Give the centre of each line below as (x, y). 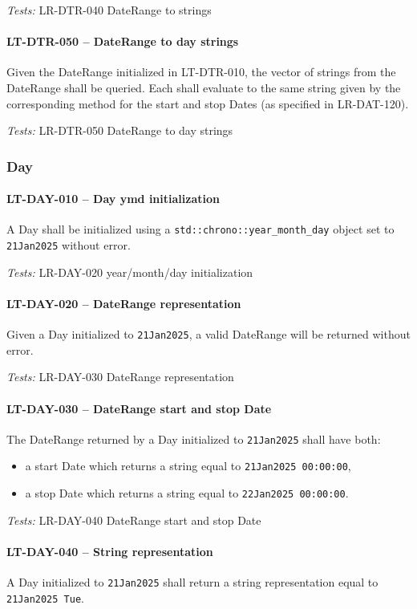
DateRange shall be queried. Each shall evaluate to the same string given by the (204, 87)
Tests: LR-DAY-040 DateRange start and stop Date (134, 520)
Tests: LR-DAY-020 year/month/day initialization (130, 272)
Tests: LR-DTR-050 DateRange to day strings (120, 130)
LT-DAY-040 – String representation (110, 551)
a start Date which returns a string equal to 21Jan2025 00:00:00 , (188, 466)
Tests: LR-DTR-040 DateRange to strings (109, 10)
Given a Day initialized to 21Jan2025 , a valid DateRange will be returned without (208, 334)
